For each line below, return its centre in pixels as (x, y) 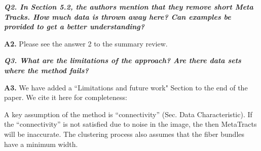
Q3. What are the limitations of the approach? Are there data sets (123, 60)
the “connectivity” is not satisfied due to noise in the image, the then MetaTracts (130, 124)
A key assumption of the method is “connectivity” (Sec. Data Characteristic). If (128, 114)
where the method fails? (46, 70)
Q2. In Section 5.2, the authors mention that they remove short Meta (129, 7)
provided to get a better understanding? (74, 27)
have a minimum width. (41, 144)
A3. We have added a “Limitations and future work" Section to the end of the (126, 87)
